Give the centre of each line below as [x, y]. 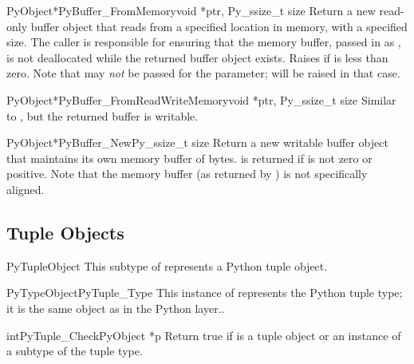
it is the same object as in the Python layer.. [116, 308]
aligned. [26, 189]
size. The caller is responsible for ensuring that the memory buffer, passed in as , [204, 42]
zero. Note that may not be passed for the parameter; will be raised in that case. [203, 73]
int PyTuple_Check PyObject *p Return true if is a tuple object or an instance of [204, 335]
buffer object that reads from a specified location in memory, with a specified [219, 26]
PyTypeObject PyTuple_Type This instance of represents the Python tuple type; [205, 293]
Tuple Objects [65, 232]
